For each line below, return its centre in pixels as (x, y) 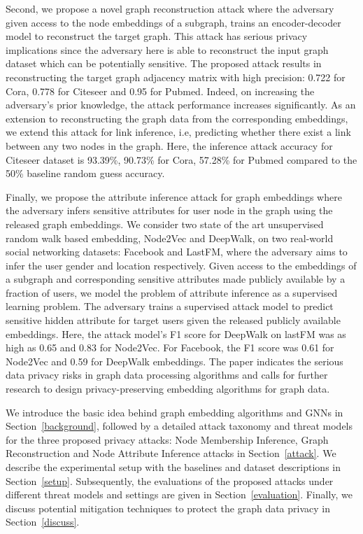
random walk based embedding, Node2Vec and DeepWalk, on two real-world (170, 238)
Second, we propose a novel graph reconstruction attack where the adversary (170, 8)
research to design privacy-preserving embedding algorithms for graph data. (168, 389)
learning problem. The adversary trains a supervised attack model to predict (170, 306)
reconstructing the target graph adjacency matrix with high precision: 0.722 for (176, 77)
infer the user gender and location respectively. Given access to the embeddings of (181, 265)
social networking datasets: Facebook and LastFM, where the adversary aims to (177, 252)
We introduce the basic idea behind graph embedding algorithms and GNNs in (175, 412)
